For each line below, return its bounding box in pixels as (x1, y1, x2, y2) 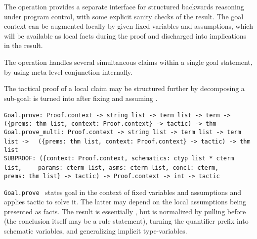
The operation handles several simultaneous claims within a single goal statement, (4, 56, 253, 67)
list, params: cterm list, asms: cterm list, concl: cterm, (4, 164, 219, 172)
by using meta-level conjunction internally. (4, 66, 132, 77)
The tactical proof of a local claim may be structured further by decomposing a (4, 83, 245, 94)
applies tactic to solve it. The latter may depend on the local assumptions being (4, 196, 247, 207)
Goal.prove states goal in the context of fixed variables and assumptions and (4, 187, 242, 197)
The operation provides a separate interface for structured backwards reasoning (4, 1, 244, 11)
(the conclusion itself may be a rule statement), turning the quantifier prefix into (4, 216, 249, 226)
